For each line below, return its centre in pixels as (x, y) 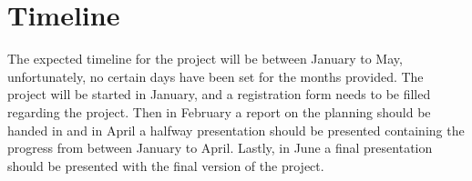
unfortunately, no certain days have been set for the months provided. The (215, 76)
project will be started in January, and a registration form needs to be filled (219, 94)
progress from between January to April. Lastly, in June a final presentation (220, 148)
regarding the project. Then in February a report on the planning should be (219, 111)
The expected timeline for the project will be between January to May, (205, 59)
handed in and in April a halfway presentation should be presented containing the (236, 130)
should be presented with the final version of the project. (166, 165)
